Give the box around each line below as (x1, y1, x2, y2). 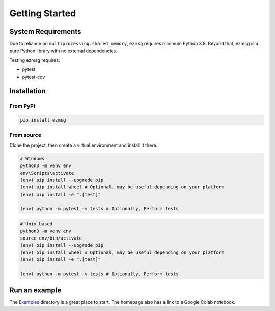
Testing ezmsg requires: (9, 57, 61, 63)
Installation (9, 87, 46, 95)
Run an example (9, 286, 62, 295)
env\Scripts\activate (20, 170, 74, 176)
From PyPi (9, 103, 35, 110)
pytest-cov (22, 74, 45, 80)
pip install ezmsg (20, 117, 66, 123)
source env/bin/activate (20, 235, 82, 241)
